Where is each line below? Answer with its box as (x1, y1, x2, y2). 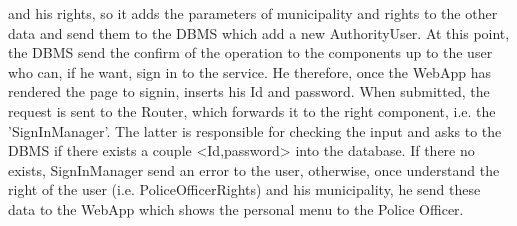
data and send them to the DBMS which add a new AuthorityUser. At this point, (8, 22, 510, 43)
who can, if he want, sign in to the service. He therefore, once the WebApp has (8, 61, 491, 82)
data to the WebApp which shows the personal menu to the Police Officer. (8, 198, 464, 219)
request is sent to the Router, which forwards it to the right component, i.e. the (8, 100, 496, 121)
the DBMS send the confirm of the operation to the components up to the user (8, 42, 493, 63)
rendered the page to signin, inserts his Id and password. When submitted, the (8, 81, 490, 102)
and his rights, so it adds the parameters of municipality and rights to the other (8, 3, 498, 23)
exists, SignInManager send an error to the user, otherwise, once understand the (8, 159, 500, 180)
